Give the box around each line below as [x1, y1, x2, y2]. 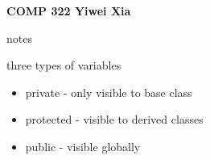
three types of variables [6, 57, 121, 74]
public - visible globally [25, 137, 141, 154]
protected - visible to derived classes [25, 111, 204, 128]
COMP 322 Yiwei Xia [6, 2, 131, 19]
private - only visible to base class [25, 83, 192, 100]
